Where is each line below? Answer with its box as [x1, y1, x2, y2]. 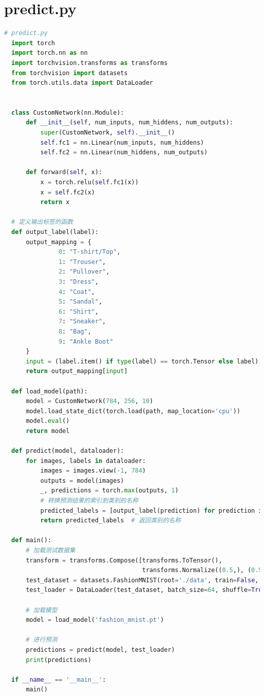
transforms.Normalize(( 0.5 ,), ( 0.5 [142, 567, 262, 574]
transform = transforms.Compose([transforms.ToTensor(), [25, 556, 222, 564]
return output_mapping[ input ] [25, 368, 128, 375]
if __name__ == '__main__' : [11, 676, 106, 683]
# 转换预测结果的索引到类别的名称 [40, 497, 139, 505]
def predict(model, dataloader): [11, 447, 124, 455]
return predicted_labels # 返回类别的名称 [40, 517, 181, 524]
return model [25, 427, 70, 435]
